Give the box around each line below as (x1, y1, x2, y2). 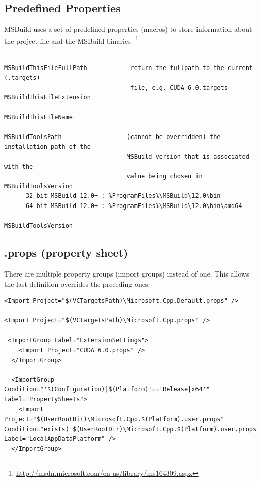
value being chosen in (126, 173, 203, 180)
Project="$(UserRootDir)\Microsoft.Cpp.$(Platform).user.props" (4, 416, 224, 423)
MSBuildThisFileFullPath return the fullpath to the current (4, 64, 253, 72)
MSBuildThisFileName (4, 113, 73, 121)
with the (4, 163, 33, 170)
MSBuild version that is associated (126, 153, 249, 160)
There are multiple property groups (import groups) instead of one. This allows (4, 268, 249, 279)
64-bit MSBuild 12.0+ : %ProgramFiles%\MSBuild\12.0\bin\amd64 (25, 202, 242, 210)
